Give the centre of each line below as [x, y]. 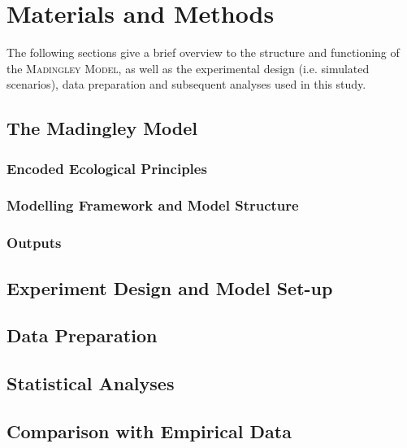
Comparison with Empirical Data [149, 431]
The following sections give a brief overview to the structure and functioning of [203, 52]
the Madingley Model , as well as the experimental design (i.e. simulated [188, 68]
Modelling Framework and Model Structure [153, 205]
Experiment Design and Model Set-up [170, 287]
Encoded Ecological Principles [107, 168]
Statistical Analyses [91, 383]
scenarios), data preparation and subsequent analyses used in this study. [186, 84]
